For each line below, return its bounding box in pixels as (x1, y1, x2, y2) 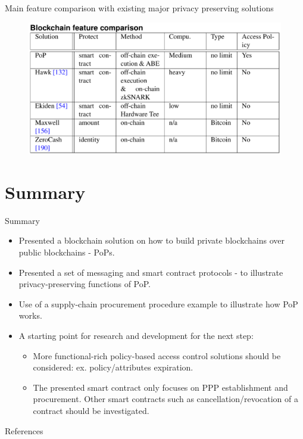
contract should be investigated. (33, 404, 149, 416)
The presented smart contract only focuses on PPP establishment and (33, 381, 288, 393)
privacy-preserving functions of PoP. (18, 278, 151, 290)
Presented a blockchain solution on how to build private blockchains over (18, 234, 285, 247)
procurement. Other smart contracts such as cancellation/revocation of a (33, 393, 299, 405)
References (5, 424, 43, 437)
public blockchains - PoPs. (18, 246, 115, 259)
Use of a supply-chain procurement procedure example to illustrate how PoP (18, 297, 298, 310)
